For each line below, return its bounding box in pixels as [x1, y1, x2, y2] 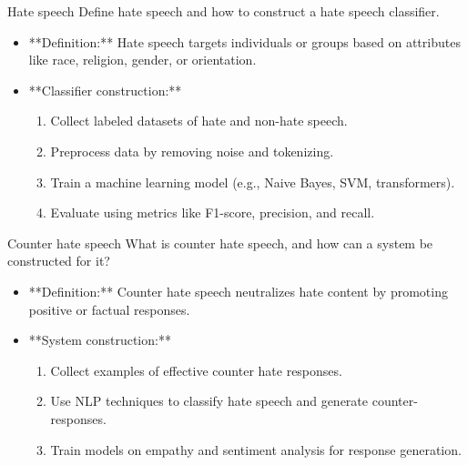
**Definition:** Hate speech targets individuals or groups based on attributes [28, 32, 461, 51]
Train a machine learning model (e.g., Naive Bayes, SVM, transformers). [50, 172, 455, 191]
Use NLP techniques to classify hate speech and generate [50, 391, 369, 410]
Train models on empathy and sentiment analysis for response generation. [50, 440, 462, 459]
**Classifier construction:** [28, 80, 182, 99]
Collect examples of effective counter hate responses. [50, 360, 342, 379]
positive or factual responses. [28, 299, 190, 318]
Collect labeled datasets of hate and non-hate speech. [50, 111, 348, 130]
